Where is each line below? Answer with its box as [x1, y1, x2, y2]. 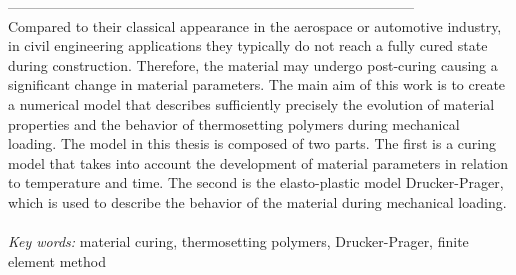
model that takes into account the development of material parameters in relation [8, 152, 509, 173]
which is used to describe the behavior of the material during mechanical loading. [8, 191, 507, 212]
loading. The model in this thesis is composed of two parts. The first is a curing [8, 133, 496, 154]
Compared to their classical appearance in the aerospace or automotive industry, [8, 15, 502, 36]
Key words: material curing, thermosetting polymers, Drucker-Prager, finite [8, 231, 469, 252]
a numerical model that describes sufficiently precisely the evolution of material [8, 93, 495, 114]
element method [8, 250, 106, 271]
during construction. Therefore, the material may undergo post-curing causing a [8, 54, 498, 75]
